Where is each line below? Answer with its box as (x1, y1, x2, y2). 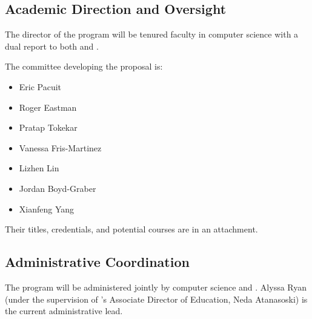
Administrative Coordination (5, 252, 190, 271)
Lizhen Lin (19, 162, 59, 174)
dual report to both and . (5, 39, 99, 52)
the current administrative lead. (5, 304, 123, 317)
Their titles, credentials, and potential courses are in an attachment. (5, 223, 258, 235)
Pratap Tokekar (19, 121, 78, 134)
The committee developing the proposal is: (5, 60, 163, 73)
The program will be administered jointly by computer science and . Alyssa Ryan (5, 280, 307, 293)
